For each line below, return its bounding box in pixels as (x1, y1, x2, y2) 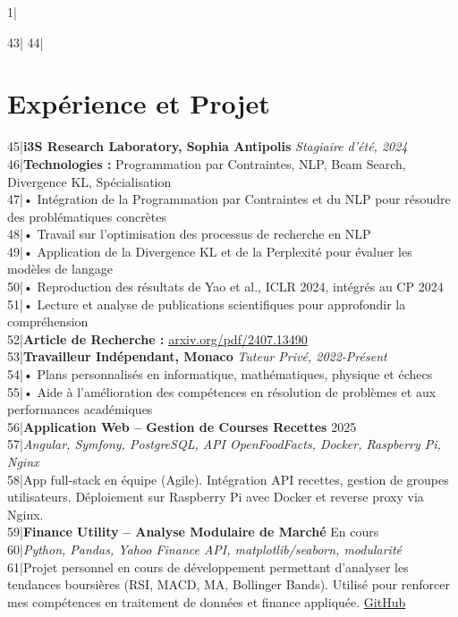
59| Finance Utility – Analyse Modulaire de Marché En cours (7, 522, 379, 541)
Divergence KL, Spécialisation (7, 172, 172, 190)
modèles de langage (7, 259, 113, 278)
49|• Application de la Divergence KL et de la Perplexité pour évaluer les (7, 241, 412, 260)
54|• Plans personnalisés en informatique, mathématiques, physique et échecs (7, 365, 433, 384)
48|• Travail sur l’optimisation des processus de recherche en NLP (7, 224, 371, 243)
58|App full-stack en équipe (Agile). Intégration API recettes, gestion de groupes (7, 469, 449, 488)
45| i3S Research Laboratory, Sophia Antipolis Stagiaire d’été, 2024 (7, 137, 408, 156)
